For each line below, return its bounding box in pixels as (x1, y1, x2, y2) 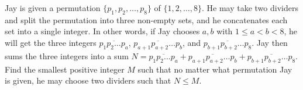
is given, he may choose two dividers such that (5, 74, 171, 87)
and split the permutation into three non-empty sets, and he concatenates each (5, 13, 288, 26)
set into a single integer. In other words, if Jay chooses (5, 25, 200, 37)
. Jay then (252, 36, 288, 48)
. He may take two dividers (201, 2, 298, 13)
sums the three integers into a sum (5, 49, 129, 62)
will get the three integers (5, 36, 97, 48)
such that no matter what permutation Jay (137, 63, 292, 75)
